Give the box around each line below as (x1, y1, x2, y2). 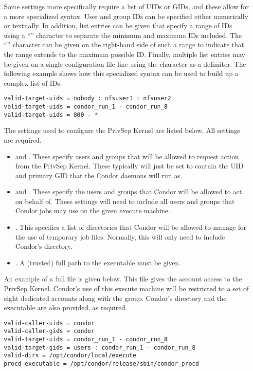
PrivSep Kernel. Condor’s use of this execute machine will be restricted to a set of (4, 283, 249, 294)
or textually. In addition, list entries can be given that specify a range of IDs (4, 20, 232, 31)
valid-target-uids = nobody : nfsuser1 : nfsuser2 (4, 95, 171, 102)
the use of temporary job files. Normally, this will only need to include (15, 231, 225, 241)
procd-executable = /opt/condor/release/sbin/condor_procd (4, 360, 199, 368)
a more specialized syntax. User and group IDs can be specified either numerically (4, 11, 249, 21)
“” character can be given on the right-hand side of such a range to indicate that (4, 39, 244, 50)
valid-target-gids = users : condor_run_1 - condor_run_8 (4, 344, 196, 351)
